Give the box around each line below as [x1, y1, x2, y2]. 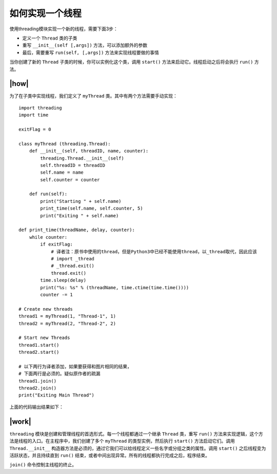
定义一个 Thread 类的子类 [22, 35, 77, 41]
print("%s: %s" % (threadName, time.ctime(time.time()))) [40, 285, 189, 290]
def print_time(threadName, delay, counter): [18, 227, 135, 233]
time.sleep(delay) [40, 277, 87, 283]
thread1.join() [18, 378, 57, 384]
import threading [18, 105, 62, 110]
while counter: [29, 234, 68, 240]
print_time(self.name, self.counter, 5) [40, 205, 143, 212]
